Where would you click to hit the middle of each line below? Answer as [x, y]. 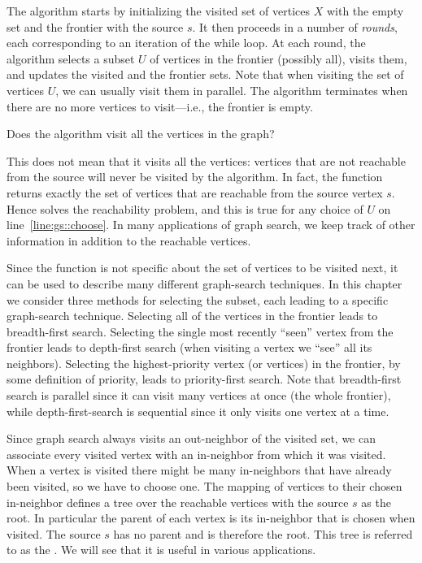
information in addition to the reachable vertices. [129, 240]
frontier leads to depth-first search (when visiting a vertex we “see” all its [189, 347]
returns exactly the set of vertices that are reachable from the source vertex [195, 192]
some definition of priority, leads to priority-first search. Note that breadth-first [204, 379]
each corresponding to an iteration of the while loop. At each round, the [186, 43]
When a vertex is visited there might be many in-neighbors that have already [199, 470]
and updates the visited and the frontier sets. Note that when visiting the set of [205, 74]
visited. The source [54, 533]
